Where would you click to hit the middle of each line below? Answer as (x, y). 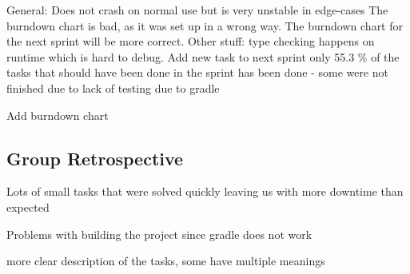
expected (28, 206)
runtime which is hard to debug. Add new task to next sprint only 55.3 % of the (203, 56)
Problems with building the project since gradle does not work (159, 234)
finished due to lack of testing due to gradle (113, 87)
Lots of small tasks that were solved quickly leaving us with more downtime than (205, 191)
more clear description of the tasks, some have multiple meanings (166, 261)
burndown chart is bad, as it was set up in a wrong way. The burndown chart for (205, 25)
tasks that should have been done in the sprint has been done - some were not (198, 72)
